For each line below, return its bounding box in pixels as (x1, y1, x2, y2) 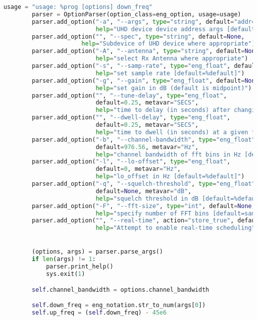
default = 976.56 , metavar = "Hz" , (96, 143, 199, 151)
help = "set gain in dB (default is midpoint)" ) (96, 84, 252, 92)
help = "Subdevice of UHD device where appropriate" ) (81, 40, 256, 48)
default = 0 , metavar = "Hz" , (96, 165, 181, 173)
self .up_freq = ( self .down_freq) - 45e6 (32, 309, 167, 316)
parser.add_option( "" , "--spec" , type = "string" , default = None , (32, 33, 245, 40)
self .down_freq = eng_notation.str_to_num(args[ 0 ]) (32, 302, 206, 309)
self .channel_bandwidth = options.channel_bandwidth (32, 286, 209, 293)
